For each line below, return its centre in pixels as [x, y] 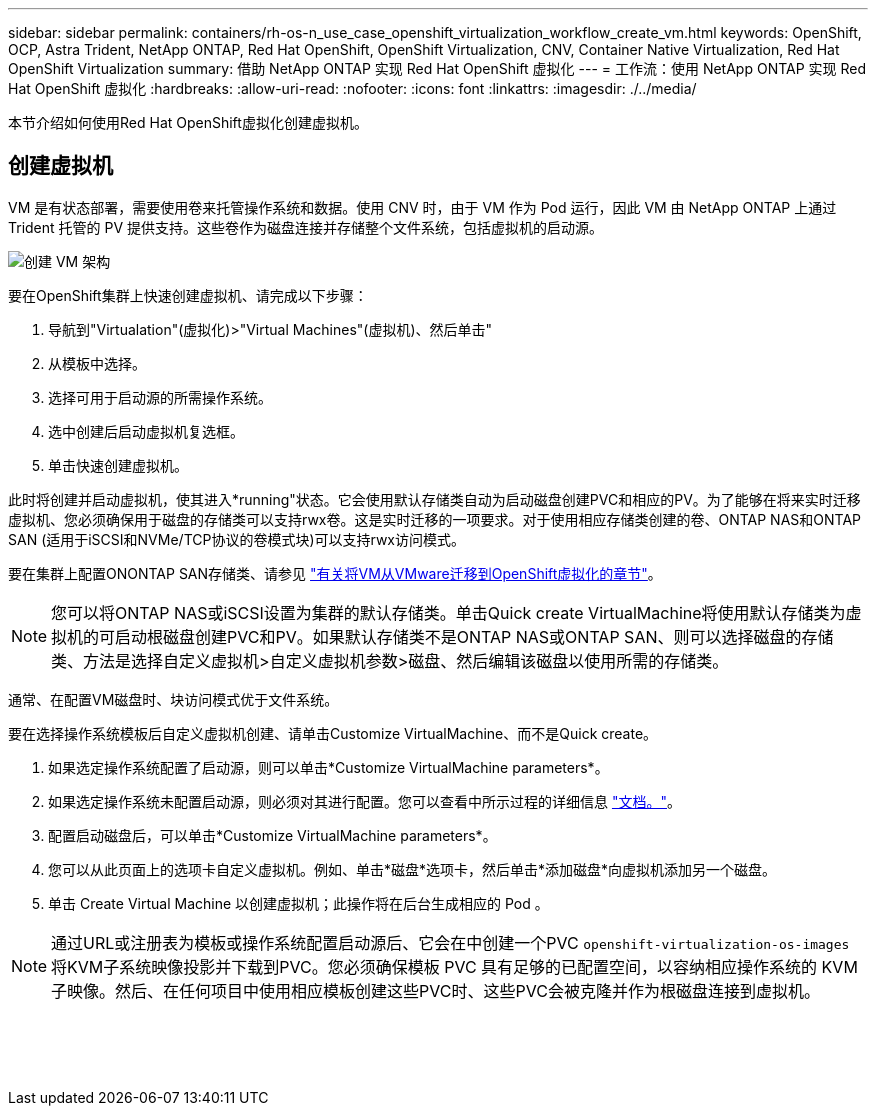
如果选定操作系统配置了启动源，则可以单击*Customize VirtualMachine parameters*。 [328, 767]
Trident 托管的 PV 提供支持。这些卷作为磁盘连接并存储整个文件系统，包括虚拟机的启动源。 [306, 227]
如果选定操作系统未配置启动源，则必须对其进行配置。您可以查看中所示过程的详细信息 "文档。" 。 [364, 801]
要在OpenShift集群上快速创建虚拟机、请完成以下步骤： [188, 295]
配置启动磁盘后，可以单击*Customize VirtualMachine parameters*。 [272, 835]
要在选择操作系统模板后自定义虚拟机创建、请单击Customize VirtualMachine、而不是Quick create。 [333, 733]
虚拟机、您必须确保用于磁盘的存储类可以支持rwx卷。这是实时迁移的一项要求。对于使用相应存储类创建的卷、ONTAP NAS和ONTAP [435, 519]
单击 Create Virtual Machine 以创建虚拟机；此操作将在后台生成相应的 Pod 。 [298, 903]
